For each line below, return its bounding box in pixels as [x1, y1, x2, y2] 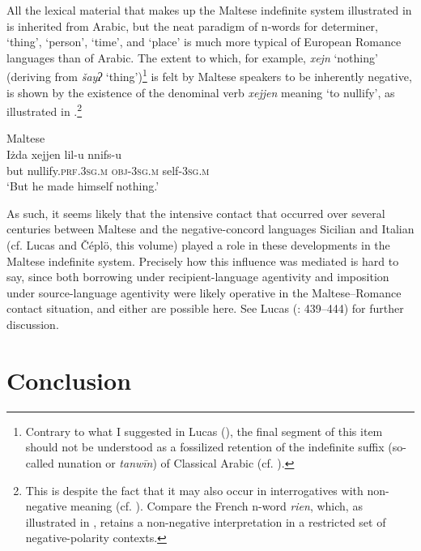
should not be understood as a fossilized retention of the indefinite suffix [25, 438, 385, 455]
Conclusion [6, 363, 132, 396]
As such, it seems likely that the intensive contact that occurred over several [6, 204, 385, 221]
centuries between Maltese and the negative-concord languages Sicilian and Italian [6, 220, 415, 237]
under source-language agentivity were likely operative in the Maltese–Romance [6, 284, 402, 301]
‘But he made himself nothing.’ [6, 177, 159, 194]
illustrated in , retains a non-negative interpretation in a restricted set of [25, 513, 386, 530]
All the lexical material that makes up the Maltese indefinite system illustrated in [6, 2, 412, 18]
